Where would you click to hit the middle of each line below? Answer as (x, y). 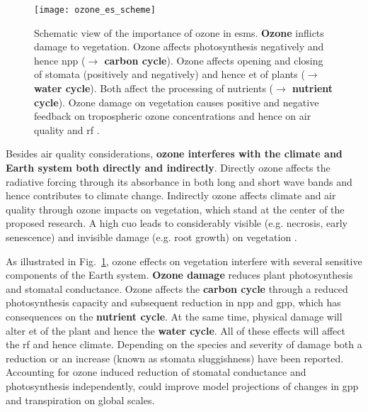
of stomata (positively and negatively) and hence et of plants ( (169, 74)
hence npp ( (60, 60)
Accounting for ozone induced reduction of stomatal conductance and (156, 372)
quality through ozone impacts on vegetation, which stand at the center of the (175, 209)
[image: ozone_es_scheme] (95, 10)
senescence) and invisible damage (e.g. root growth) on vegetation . (151, 236)
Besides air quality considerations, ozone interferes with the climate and (174, 154)
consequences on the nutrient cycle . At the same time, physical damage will (174, 316)
